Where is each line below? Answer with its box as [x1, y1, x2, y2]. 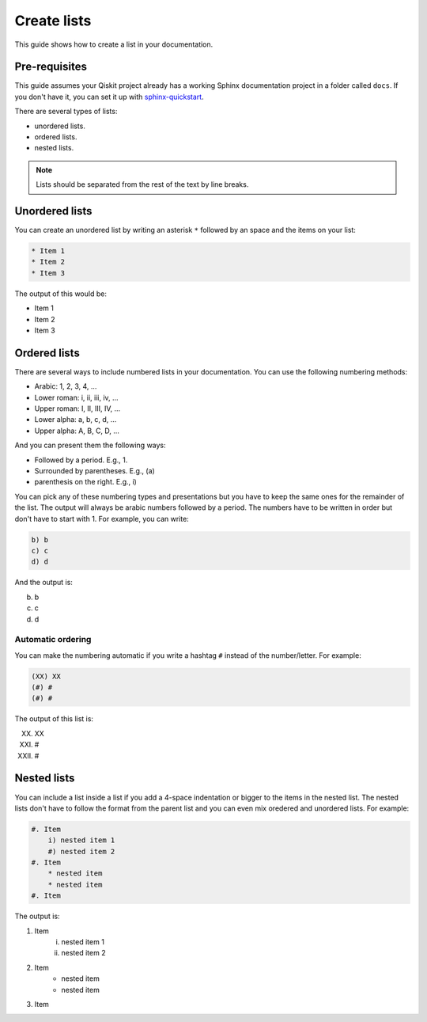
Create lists [14, 12, 92, 29]
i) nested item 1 [47, 836, 115, 845]
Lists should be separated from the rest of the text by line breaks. [36, 180, 249, 189]
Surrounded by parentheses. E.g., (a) [34, 466, 156, 476]
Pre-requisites [14, 60, 87, 74]
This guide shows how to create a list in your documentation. [14, 40, 213, 49]
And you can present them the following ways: [14, 440, 166, 450]
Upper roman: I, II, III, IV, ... [34, 404, 121, 413]
